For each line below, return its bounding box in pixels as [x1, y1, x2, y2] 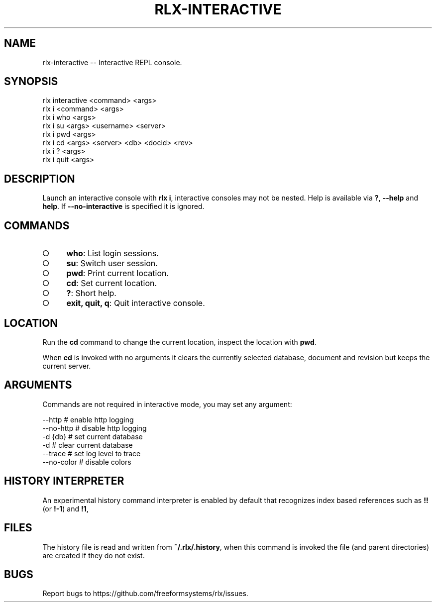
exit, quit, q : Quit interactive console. [66, 298, 205, 308]
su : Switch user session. [66, 258, 158, 269]
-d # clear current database [42, 440, 133, 449]
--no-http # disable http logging [42, 423, 147, 432]
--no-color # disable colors [42, 457, 131, 466]
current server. [42, 361, 91, 370]
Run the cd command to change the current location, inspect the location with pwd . [42, 337, 317, 346]
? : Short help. [66, 288, 116, 299]
